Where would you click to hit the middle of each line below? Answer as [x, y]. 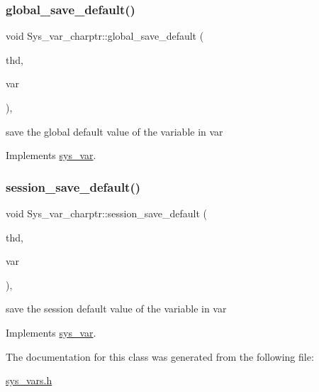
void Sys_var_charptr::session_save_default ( [107, 213]
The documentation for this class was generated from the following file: [160, 356]
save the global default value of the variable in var [114, 131]
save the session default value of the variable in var [116, 309]
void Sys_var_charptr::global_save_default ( [105, 36]
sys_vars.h [29, 380]
